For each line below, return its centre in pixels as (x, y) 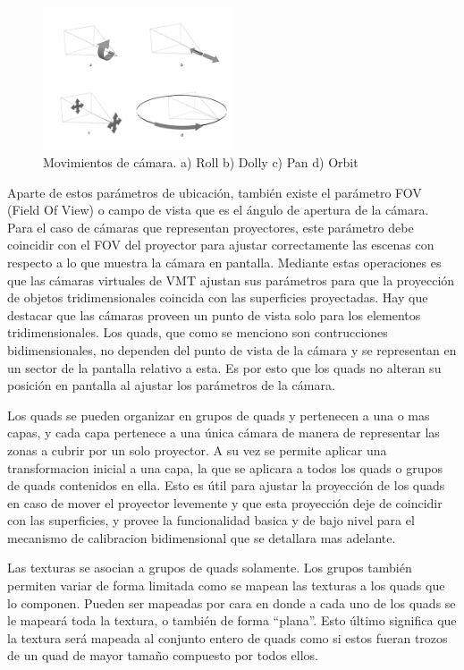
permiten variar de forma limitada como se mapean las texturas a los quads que (226, 585)
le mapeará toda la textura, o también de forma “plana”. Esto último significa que (232, 620)
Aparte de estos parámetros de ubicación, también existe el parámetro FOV (215, 192)
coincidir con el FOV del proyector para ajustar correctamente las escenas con (221, 245)
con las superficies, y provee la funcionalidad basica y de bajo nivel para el (211, 520)
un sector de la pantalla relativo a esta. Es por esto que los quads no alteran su (224, 367)
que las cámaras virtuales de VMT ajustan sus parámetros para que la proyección (231, 280)
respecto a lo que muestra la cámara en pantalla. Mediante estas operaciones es (224, 262)
